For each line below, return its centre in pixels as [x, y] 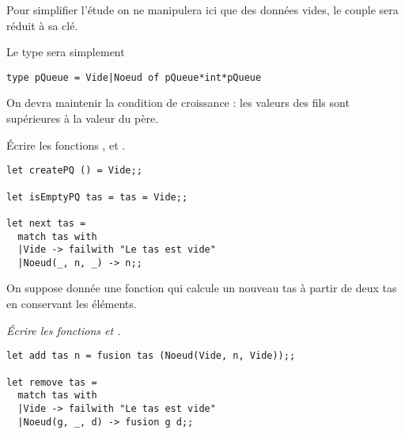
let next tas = [46, 223]
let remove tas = [52, 382]
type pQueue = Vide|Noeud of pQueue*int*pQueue [134, 77]
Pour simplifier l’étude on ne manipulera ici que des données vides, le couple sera [202, 10]
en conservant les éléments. [72, 304]
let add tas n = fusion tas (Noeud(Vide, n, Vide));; [151, 356]
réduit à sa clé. [42, 25]
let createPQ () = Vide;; [74, 171]
